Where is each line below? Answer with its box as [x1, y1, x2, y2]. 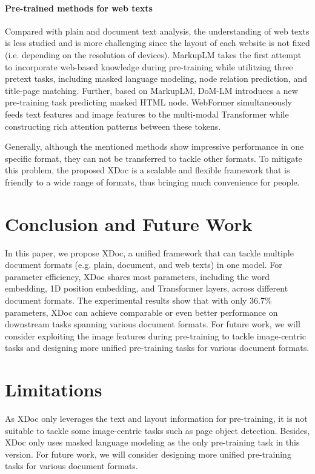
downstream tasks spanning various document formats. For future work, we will [5, 318, 300, 330]
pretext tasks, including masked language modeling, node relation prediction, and [5, 72, 307, 85]
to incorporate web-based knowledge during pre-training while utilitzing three [5, 60, 293, 73]
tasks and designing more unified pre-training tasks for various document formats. [5, 341, 310, 354]
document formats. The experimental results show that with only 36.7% [5, 294, 272, 307]
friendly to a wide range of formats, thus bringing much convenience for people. [5, 175, 300, 188]
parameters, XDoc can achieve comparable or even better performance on [5, 305, 278, 318]
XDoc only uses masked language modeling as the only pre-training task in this [5, 436, 300, 449]
